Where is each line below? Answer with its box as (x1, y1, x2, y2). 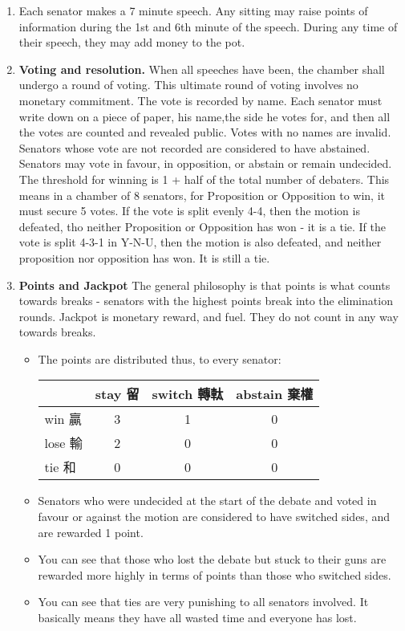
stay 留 (95, 385, 140, 404)
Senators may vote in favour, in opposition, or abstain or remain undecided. (18, 155, 392, 172)
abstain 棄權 (236, 385, 314, 404)
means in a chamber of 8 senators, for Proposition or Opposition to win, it (18, 186, 385, 203)
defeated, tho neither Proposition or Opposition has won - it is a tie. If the (18, 218, 386, 234)
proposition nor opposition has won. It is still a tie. (18, 249, 270, 266)
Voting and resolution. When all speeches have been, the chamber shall (18, 60, 385, 77)
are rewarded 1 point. (38, 523, 144, 540)
